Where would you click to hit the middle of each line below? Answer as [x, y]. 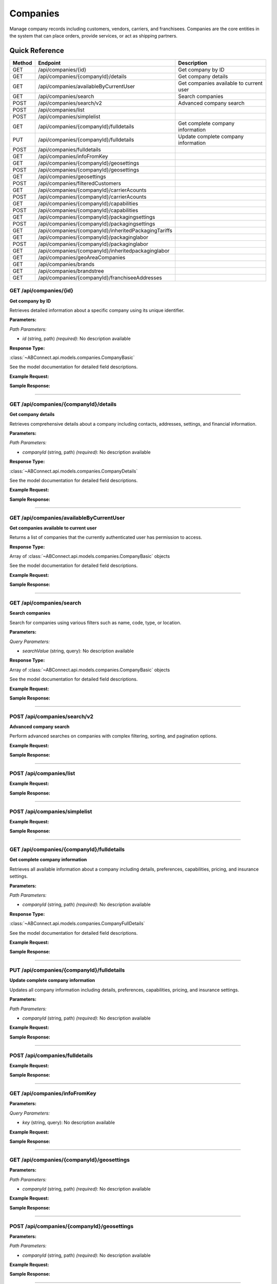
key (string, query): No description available [69, 1123]
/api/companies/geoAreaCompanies [82, 257]
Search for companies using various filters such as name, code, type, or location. [95, 622]
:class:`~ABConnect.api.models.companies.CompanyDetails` [74, 471]
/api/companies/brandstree [71, 271]
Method [22, 63]
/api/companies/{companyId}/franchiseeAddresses [100, 277]
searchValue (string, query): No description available [78, 651]
